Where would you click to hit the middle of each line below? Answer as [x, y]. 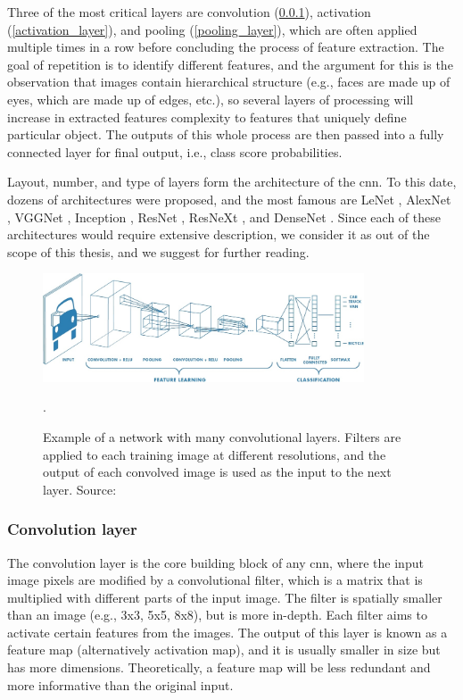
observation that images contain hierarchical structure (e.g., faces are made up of [229, 82]
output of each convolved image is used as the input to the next [217, 472]
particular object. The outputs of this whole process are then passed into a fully [226, 134]
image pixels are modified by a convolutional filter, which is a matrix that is [215, 580]
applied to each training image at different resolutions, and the [215, 454]
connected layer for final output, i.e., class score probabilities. [175, 151]
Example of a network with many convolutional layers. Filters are [222, 436]
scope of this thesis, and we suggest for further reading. [158, 251]
